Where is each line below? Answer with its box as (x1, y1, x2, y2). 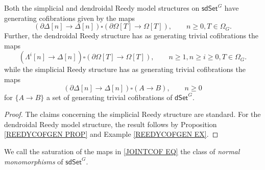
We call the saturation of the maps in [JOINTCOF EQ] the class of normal (4, 145, 240, 156)
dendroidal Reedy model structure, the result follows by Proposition (4, 118, 217, 129)
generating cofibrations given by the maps (4, 12, 135, 23)
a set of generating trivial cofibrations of (46, 91, 173, 102)
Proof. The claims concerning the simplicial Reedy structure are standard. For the (4, 109, 261, 119)
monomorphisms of (4, 156, 63, 166)
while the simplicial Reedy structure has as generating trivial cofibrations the (4, 64, 246, 75)
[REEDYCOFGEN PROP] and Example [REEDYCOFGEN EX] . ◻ (4, 129, 219, 139)
